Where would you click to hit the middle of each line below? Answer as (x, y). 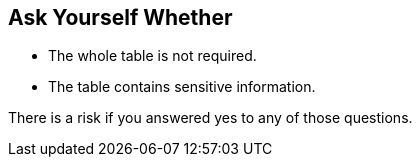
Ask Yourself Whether (120, 17)
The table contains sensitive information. (182, 87)
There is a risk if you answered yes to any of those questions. (210, 118)
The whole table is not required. (152, 56)
